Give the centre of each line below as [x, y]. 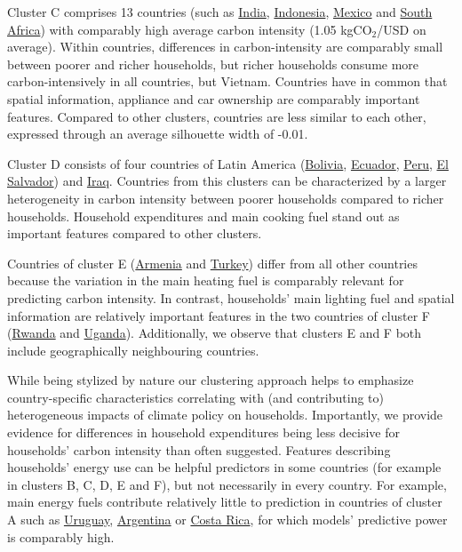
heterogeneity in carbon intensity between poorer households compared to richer [226, 198]
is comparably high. [61, 536]
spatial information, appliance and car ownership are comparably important [214, 98]
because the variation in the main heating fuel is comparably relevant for [206, 280]
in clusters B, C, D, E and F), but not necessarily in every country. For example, [227, 484]
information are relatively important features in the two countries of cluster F [219, 315]
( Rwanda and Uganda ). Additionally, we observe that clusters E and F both [215, 333]
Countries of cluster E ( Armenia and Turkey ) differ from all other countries [212, 263]
